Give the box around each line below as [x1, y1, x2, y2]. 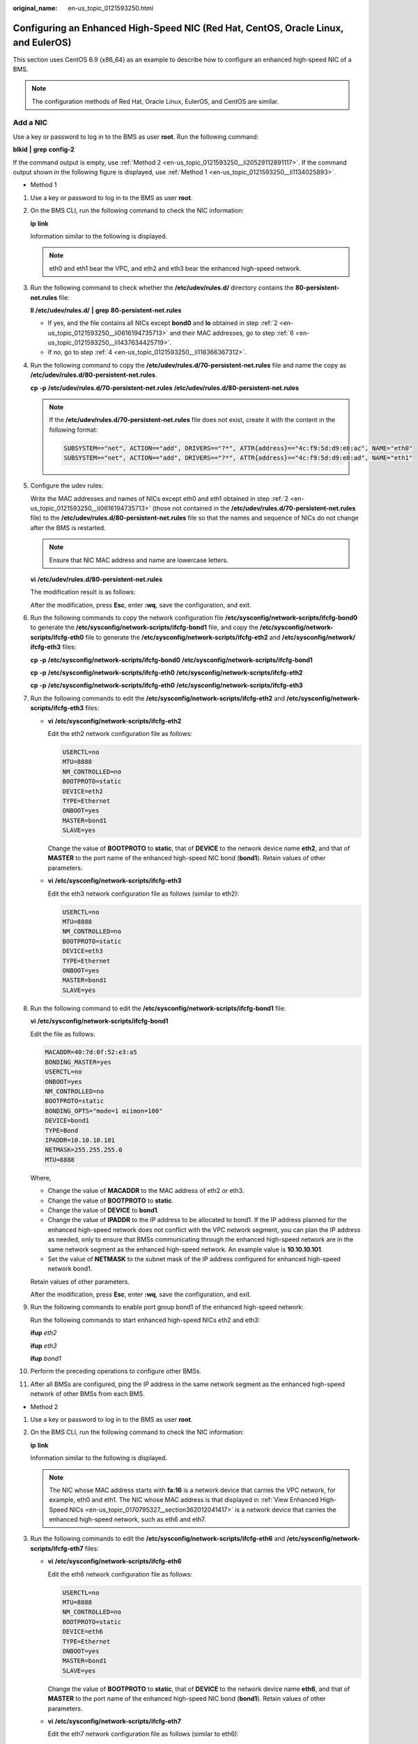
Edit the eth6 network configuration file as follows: [47, 1570, 193, 1578]
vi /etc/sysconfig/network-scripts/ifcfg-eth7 [47, 1717, 181, 1725]
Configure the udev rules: [30, 481, 104, 490]
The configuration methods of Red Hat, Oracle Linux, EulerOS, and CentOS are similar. [31, 97, 279, 105]
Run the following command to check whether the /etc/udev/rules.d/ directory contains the [30, 283, 294, 292]
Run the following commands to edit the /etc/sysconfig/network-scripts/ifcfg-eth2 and [30, 694, 286, 702]
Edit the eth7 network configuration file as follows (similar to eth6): [47, 1730, 240, 1738]
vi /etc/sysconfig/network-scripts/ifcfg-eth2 [47, 716, 182, 725]
